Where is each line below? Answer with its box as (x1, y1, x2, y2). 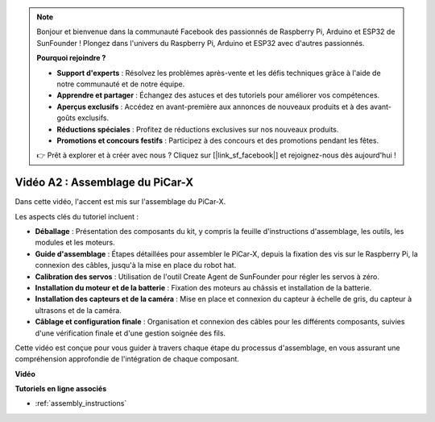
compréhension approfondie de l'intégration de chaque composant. (14, 354, 239, 364)
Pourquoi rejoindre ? (36, 53, 106, 63)
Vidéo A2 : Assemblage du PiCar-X (14, 176, 193, 190)
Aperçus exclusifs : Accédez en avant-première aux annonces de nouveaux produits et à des (56, 102, 369, 111)
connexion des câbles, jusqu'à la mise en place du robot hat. (35, 261, 237, 270)
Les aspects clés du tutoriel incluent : (14, 211, 139, 221)
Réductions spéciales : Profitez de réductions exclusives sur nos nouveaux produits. (56, 124, 339, 134)
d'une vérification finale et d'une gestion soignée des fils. (35, 328, 226, 338)
